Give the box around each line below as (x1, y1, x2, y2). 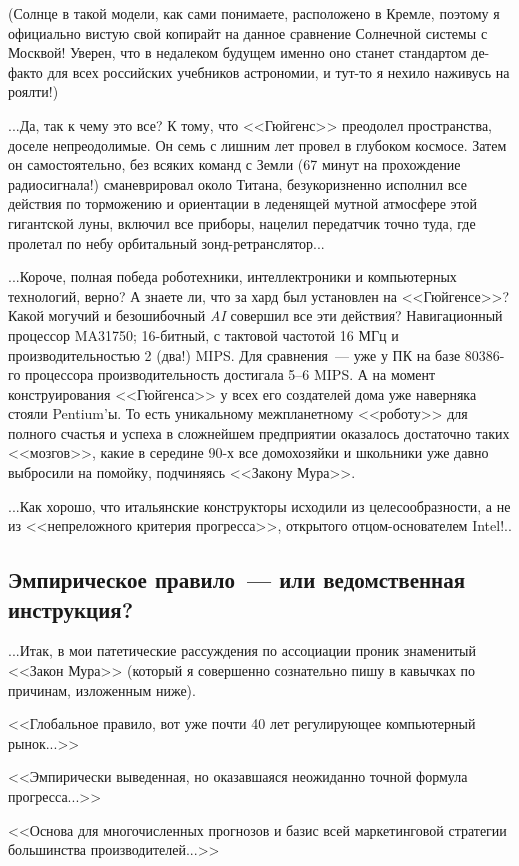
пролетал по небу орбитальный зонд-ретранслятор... (8, 232, 325, 253)
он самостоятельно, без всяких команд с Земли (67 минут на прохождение (8, 154, 461, 175)
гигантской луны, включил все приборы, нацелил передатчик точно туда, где (8, 212, 476, 233)
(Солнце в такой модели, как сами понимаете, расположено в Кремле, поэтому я (8, 3, 500, 23)
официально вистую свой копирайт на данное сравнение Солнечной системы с (8, 22, 488, 43)
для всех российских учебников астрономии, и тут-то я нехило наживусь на (47, 61, 510, 82)
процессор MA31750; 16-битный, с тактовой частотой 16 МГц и (8, 324, 399, 345)
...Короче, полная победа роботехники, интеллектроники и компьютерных (8, 266, 457, 287)
